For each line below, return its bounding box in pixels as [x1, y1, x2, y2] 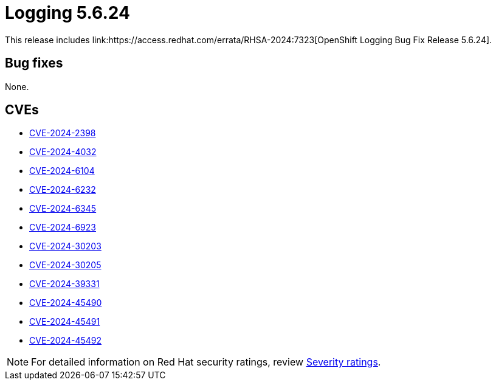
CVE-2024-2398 [29, 128, 96, 139]
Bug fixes [5, 55, 63, 71]
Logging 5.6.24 [5, 2, 130, 23]
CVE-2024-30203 [29, 241, 102, 252]
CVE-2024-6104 [29, 165, 95, 176]
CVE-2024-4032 [29, 147, 97, 158]
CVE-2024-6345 [29, 203, 97, 214]
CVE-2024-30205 [29, 260, 102, 271]
